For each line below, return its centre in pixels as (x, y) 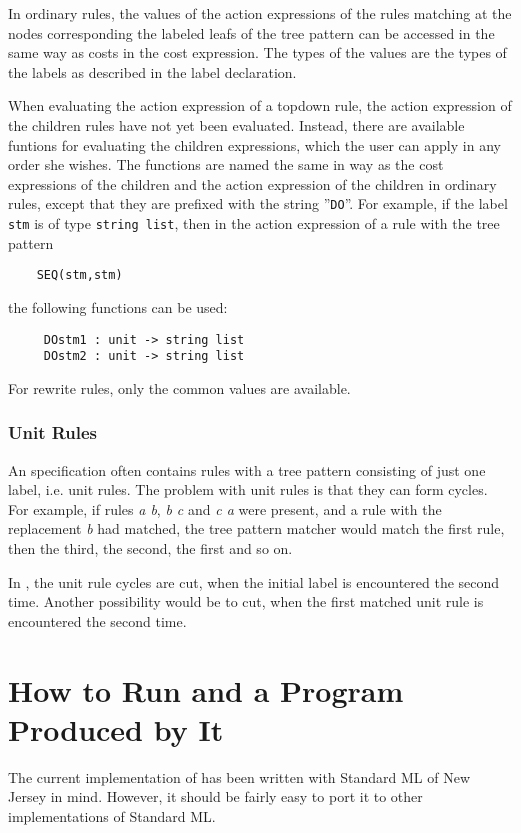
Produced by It (116, 728)
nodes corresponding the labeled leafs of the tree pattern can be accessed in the (251, 32)
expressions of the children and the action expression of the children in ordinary (252, 183)
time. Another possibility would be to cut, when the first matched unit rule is (246, 601)
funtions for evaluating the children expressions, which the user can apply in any (254, 144)
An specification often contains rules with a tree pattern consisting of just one (247, 469)
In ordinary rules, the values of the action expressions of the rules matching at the (260, 13)
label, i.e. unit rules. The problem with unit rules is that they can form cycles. (248, 489)
